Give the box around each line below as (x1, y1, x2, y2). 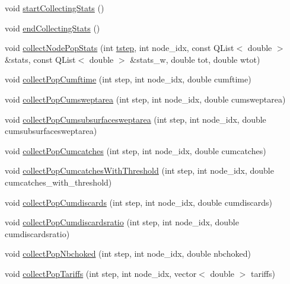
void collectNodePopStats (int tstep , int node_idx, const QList (5, 42, 234, 54)
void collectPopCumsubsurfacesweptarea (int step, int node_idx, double (5, 113, 266, 125)
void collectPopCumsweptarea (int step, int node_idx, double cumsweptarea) (5, 92, 286, 105)
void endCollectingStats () (5, 21, 100, 34)
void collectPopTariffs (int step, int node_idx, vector (5, 267, 197, 279)
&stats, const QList (5, 53, 76, 65)
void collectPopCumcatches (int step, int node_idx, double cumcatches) (5, 144, 266, 157)
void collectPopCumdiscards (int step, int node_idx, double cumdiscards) (5, 196, 273, 208)
